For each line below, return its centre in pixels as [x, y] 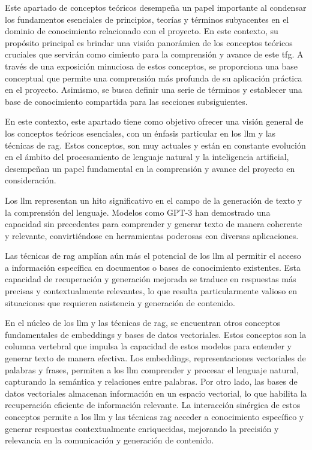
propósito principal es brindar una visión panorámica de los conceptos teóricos [149, 42]
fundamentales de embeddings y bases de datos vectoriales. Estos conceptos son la [156, 334]
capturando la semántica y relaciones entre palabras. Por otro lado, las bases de [151, 381]
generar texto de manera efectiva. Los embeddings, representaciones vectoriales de [155, 358]
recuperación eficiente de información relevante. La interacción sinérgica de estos [153, 405]
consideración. [31, 180]
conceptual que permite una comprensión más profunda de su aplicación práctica [154, 78]
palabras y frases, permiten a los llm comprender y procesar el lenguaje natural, [152, 369]
